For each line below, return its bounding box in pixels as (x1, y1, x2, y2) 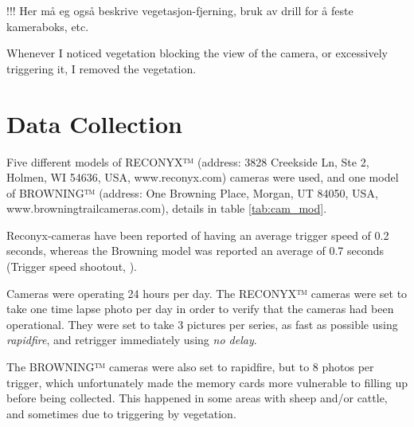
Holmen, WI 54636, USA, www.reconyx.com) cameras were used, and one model (6, 169, 399, 186)
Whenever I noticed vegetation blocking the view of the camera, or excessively (6, 45, 388, 61)
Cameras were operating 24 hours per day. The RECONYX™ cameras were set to (6, 284, 408, 301)
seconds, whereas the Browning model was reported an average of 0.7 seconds (6, 242, 385, 259)
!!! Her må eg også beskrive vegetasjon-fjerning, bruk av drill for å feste (6, 2, 353, 18)
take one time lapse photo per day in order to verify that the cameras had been (6, 300, 394, 317)
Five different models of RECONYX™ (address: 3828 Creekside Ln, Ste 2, (6, 153, 369, 170)
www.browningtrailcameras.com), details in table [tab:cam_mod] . (6, 200, 327, 217)
